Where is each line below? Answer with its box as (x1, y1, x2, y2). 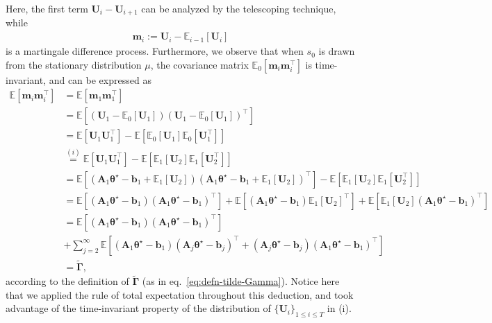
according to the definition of (6, 274, 129, 288)
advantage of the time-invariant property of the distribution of (6, 301, 271, 315)
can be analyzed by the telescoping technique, (141, 1, 336, 15)
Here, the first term (6, 1, 88, 15)
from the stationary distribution (6, 57, 142, 71)
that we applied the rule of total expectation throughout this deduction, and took (6, 287, 354, 302)
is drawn (318, 44, 355, 58)
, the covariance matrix (150, 57, 249, 71)
